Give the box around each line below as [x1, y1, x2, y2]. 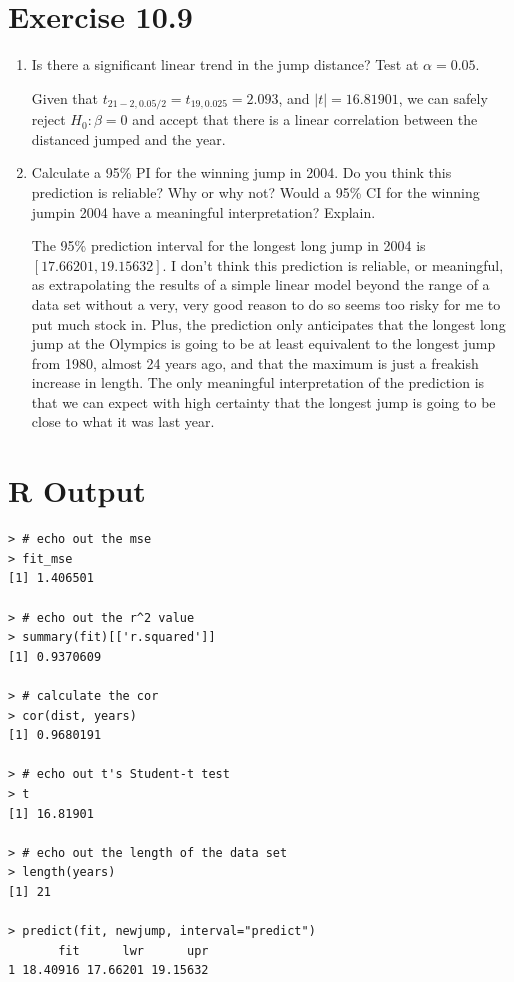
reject [31, 109, 66, 130]
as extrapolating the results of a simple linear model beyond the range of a [31, 274, 490, 295]
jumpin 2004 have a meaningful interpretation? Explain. [31, 201, 376, 222]
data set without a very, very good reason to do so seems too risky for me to [31, 293, 501, 314]
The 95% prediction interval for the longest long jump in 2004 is [31, 235, 426, 256]
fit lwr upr [58, 943, 209, 958]
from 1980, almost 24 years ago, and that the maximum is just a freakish [31, 352, 479, 373]
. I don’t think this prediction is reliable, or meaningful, [162, 254, 504, 275]
